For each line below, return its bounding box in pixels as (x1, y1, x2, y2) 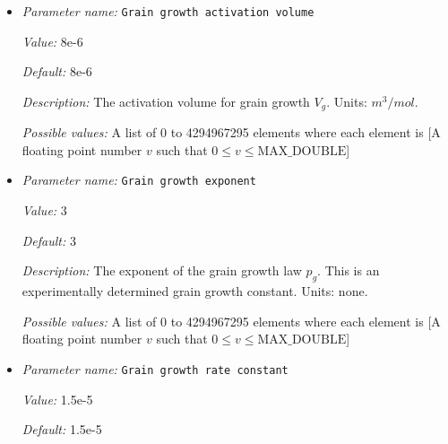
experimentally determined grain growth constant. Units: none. (22, 282, 368, 300)
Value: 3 (22, 201, 67, 220)
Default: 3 (22, 231, 76, 249)
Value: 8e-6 (22, 31, 83, 50)
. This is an (317, 261, 380, 280)
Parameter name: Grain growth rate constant (22, 359, 289, 378)
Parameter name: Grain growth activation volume (22, 2, 314, 20)
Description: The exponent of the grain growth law (22, 261, 302, 280)
